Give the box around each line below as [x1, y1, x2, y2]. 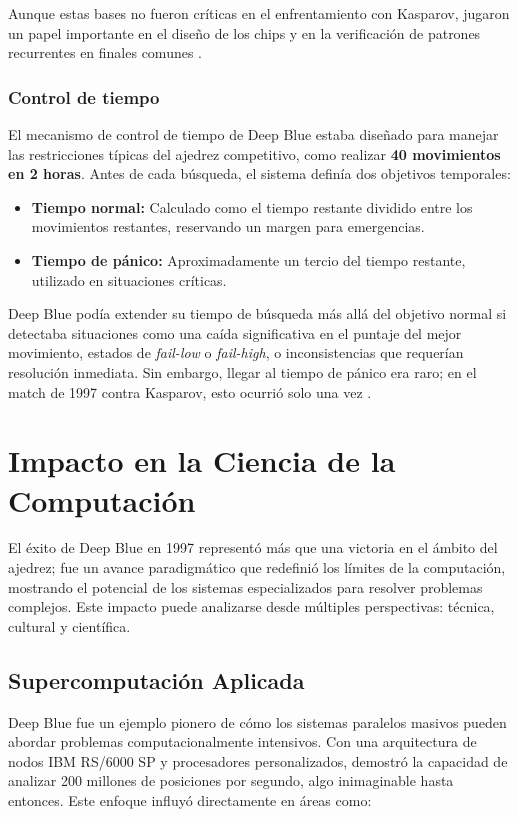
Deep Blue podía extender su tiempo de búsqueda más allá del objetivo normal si [8, 303, 507, 324]
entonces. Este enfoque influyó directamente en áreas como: [8, 789, 372, 810]
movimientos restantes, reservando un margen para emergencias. [31, 216, 425, 237]
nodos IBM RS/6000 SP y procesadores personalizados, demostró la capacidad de [8, 750, 508, 771]
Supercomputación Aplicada [8, 664, 305, 695]
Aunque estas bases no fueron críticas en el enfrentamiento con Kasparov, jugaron [8, 3, 510, 23]
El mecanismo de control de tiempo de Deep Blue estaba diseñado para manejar [8, 124, 499, 144]
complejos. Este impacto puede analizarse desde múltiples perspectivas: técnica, [8, 596, 495, 617]
